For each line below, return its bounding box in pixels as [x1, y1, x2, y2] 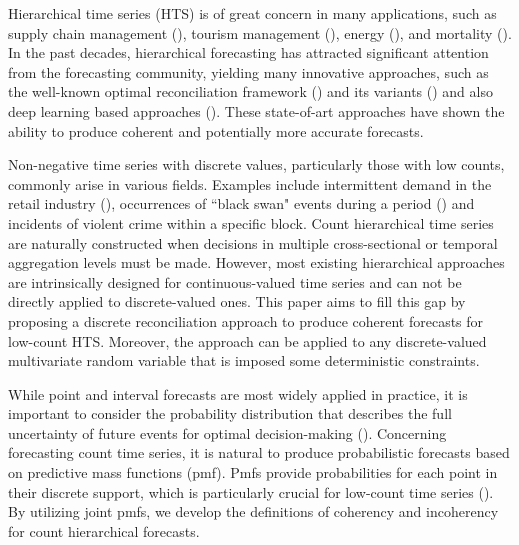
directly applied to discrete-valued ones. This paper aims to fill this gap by [8, 291, 466, 312]
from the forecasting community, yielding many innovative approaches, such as [8, 61, 489, 82]
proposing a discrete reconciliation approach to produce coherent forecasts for [8, 310, 484, 331]
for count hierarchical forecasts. [8, 520, 200, 541]
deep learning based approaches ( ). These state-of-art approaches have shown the [8, 100, 505, 121]
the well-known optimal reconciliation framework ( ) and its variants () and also [8, 81, 493, 102]
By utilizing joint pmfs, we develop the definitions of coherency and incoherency [8, 501, 499, 522]
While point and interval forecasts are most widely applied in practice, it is [8, 383, 468, 404]
